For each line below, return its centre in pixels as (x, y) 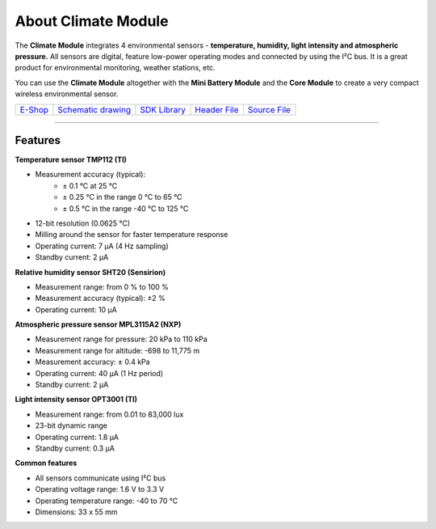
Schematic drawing (94, 109)
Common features (46, 463)
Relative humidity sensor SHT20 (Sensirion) (90, 272)
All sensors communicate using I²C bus (101, 478)
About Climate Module (92, 21)
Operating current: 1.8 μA (77, 437)
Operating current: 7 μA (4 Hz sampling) (102, 246)
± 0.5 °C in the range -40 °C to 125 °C (126, 208)
